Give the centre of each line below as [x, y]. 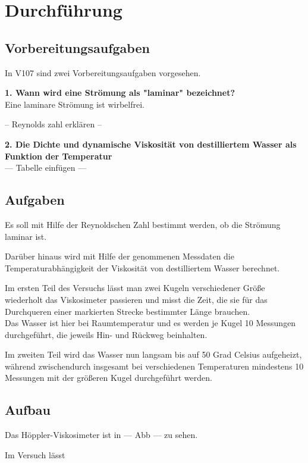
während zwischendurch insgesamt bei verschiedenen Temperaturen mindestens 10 [154, 366]
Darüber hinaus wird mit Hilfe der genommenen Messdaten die [120, 256]
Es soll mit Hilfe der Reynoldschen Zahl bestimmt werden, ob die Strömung [143, 224]
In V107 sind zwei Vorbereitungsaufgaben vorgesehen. [103, 72]
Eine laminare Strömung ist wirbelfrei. [75, 104]
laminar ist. [26, 236]
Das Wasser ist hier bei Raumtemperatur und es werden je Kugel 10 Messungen [150, 323]
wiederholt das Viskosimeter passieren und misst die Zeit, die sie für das [136, 299]
